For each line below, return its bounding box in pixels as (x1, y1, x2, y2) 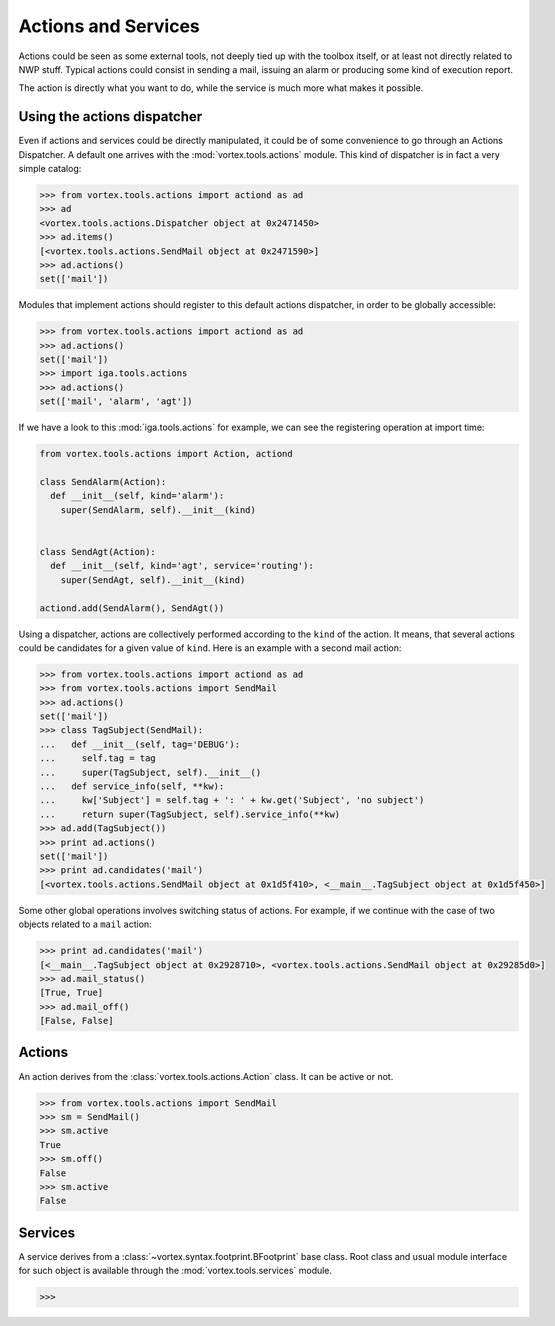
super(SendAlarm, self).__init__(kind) (60, 504, 257, 515)
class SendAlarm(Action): (39, 476, 167, 488)
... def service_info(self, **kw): (39, 781, 225, 792)
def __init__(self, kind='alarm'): (50, 490, 225, 502)
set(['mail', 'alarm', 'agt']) (39, 396, 194, 407)
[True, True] (39, 987, 104, 999)
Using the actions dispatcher (18, 108, 203, 125)
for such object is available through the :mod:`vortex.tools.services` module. (18, 1265, 333, 1277)
